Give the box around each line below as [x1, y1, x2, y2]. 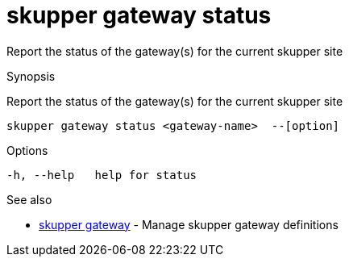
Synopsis [6, 69, 56, 83]
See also [6, 192, 52, 207]
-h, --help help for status [6, 168, 197, 182]
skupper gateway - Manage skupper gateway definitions [39, 217, 339, 232]
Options [6, 143, 48, 157]
